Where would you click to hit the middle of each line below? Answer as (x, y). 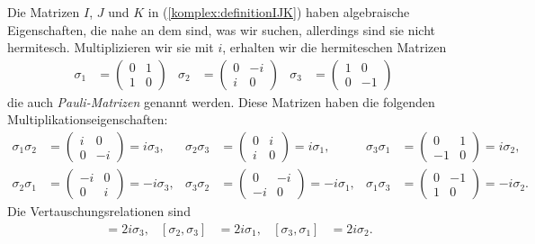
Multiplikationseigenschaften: (88, 119)
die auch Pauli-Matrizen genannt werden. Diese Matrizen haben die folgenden (221, 101)
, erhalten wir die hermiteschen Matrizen (334, 47)
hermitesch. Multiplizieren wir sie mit (111, 47)
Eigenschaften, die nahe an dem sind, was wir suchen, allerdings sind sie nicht (222, 29)
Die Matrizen (44, 12)
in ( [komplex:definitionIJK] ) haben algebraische (279, 12)
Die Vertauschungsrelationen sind (99, 211)
